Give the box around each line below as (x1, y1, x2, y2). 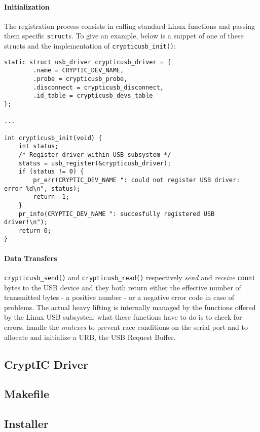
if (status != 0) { (18, 168, 84, 176)
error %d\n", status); (4, 185, 81, 192)
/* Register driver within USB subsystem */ (18, 151, 171, 158)
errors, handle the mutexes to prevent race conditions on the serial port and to (4, 321, 248, 332)
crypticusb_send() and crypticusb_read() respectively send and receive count (4, 272, 256, 282)
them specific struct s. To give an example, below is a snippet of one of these (4, 30, 244, 41)
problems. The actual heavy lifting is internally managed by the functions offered (4, 301, 256, 312)
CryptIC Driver (4, 356, 88, 372)
